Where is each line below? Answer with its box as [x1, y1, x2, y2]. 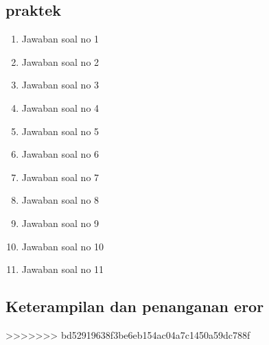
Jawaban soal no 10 [21, 239, 104, 253]
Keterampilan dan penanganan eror [5, 296, 264, 317]
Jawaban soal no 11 [21, 262, 104, 276]
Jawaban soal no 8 [21, 193, 100, 207]
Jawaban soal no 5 [21, 123, 100, 138]
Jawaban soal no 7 [21, 169, 100, 184]
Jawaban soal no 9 [21, 215, 100, 230]
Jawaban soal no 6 [21, 147, 100, 161]
